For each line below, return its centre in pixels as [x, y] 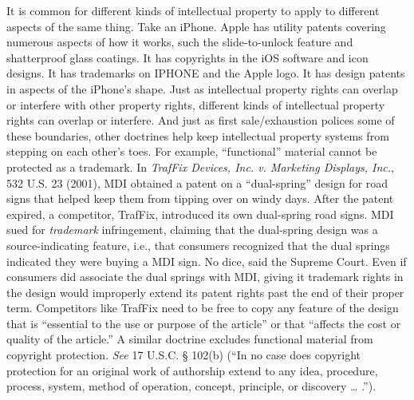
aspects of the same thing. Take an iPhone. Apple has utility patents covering [196, 26]
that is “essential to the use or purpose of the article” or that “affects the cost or [204, 323]
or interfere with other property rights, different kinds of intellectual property [196, 104]
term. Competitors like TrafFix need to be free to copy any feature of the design [203, 308]
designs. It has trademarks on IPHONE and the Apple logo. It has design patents [206, 73]
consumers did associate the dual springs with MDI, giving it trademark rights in [205, 277]
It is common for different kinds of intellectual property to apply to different [193, 10]
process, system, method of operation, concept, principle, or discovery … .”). [191, 386]
